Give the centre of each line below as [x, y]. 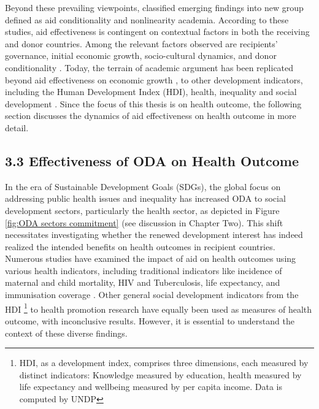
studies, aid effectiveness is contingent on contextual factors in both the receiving [157, 32]
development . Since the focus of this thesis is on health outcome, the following [153, 103]
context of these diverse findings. [66, 333]
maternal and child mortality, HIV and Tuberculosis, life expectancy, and [143, 282]
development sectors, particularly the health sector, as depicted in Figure [142, 210]
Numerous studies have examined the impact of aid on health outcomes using [151, 258]
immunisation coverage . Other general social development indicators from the [152, 295]
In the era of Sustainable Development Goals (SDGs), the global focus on [143, 186]
